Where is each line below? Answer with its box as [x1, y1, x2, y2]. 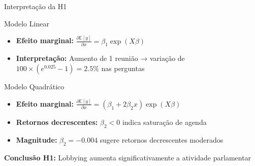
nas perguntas [101, 62, 145, 73]
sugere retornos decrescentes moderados [100, 134, 224, 145]
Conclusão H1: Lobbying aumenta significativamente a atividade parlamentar [4, 152, 251, 162]
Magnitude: [16, 134, 57, 145]
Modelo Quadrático [4, 81, 65, 91]
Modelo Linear [4, 18, 49, 28]
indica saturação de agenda [122, 116, 207, 127]
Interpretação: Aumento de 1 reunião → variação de [16, 53, 185, 63]
